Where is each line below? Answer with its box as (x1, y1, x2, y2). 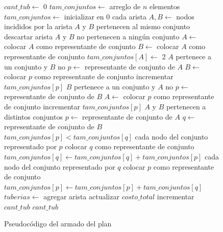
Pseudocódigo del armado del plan (4, 218, 112, 229)
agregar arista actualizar (43, 191, 119, 202)
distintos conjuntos (4, 111, 63, 122)
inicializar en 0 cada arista (64, 11, 146, 21)
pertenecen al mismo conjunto (96, 21, 190, 32)
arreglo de (109, 1, 141, 11)
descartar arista (4, 31, 53, 41)
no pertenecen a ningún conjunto (77, 31, 180, 41)
